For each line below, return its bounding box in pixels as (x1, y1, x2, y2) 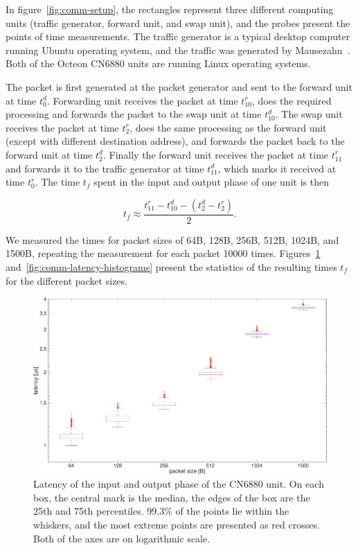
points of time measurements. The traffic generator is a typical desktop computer (6, 29, 350, 44)
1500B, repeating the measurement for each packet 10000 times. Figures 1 (6, 246, 321, 260)
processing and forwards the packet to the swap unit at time (6, 107, 262, 121)
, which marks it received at (217, 161, 337, 175)
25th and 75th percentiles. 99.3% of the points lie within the (33, 504, 289, 518)
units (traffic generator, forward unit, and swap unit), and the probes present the (6, 15, 350, 30)
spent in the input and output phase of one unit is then (93, 175, 329, 189)
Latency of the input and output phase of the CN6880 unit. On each (33, 477, 324, 491)
